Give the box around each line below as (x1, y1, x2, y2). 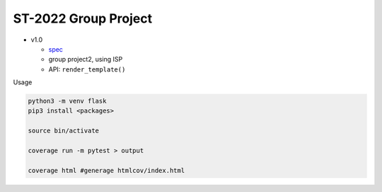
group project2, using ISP (48, 55, 123, 64)
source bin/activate (28, 127, 99, 135)
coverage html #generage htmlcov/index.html (28, 166, 185, 174)
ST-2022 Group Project (13, 11, 152, 26)
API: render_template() (48, 64, 126, 74)
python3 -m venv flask (28, 97, 107, 106)
